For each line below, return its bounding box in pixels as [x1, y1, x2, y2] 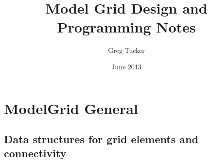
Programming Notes [57, 17, 196, 37]
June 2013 [111, 61, 141, 71]
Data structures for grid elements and [4, 131, 198, 147]
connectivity [4, 146, 67, 161]
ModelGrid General [4, 98, 138, 118]
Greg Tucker [108, 45, 145, 55]
